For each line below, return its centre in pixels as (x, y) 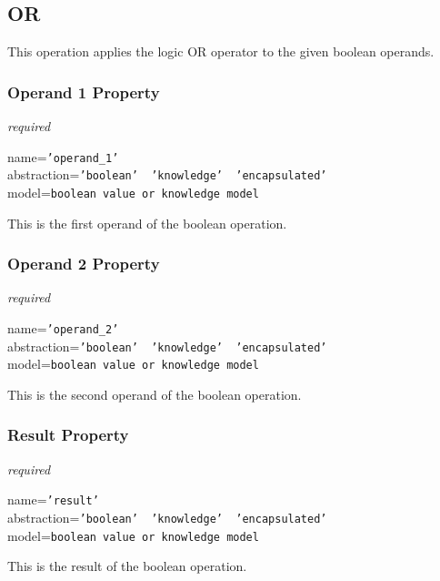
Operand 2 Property (84, 264)
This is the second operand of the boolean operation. (155, 394)
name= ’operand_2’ (63, 327)
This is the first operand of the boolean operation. (147, 223)
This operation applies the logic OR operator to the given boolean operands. (221, 51)
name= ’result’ (53, 499)
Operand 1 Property (84, 92)
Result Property (68, 435)
